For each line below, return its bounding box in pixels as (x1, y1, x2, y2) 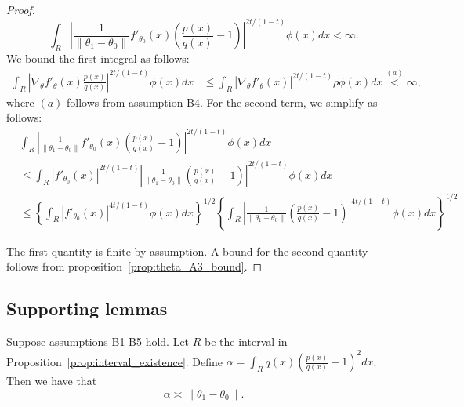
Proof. (6, 2, 35, 17)
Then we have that (6, 372, 97, 388)
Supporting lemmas (6, 296, 168, 321)
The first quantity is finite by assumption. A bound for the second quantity (6, 242, 368, 259)
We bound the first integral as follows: (6, 49, 190, 66)
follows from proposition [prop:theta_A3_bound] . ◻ (6, 258, 263, 274)
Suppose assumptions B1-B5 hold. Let (6, 333, 190, 349)
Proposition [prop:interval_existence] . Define (6, 353, 223, 369)
